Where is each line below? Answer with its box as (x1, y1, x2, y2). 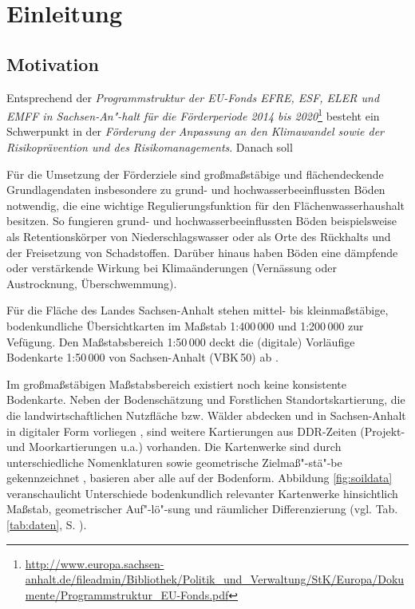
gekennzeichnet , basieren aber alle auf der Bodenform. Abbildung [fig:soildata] (6, 469, 393, 486)
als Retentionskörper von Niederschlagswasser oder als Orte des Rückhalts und (6, 227, 391, 244)
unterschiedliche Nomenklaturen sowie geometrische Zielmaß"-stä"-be (6, 453, 342, 470)
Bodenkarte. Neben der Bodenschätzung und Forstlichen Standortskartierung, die (6, 391, 405, 408)
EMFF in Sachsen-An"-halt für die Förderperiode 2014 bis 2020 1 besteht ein (6, 105, 380, 124)
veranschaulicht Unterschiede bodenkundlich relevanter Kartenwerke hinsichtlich (6, 484, 398, 501)
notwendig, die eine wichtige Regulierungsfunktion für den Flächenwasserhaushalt (6, 196, 405, 213)
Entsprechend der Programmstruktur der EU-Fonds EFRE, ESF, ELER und (6, 89, 380, 105)
